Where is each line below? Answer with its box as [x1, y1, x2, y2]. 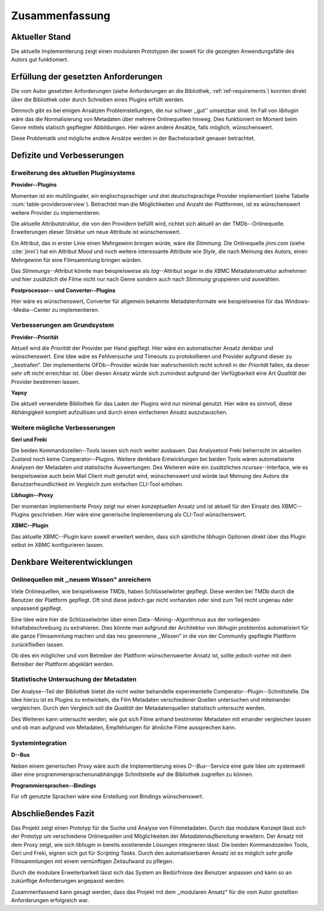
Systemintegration [11, 739, 67, 747]
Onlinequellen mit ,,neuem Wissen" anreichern [11, 576, 151, 584]
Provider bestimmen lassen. [11, 378, 80, 385]
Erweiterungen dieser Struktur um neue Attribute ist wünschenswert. [11, 228, 181, 236]
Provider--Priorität [11, 333, 59, 341]
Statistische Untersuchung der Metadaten [11, 675, 137, 684]
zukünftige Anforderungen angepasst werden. [11, 877, 125, 885]
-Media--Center [11, 306, 51, 313]
